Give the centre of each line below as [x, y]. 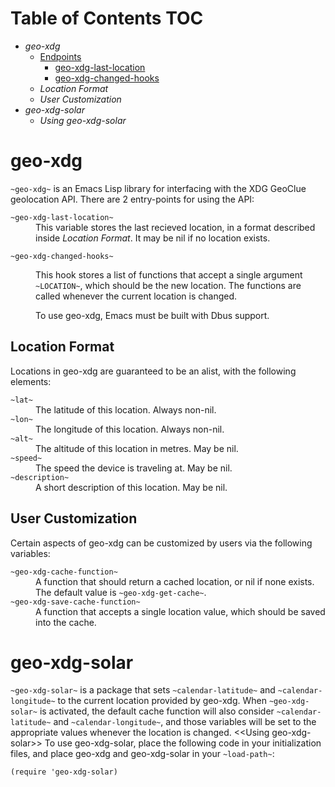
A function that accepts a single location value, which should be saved [180, 611]
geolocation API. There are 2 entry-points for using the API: [132, 199]
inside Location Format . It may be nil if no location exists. [153, 238]
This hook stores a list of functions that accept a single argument [169, 274]
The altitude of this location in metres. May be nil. [137, 448]
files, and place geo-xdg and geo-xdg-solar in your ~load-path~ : [142, 754]
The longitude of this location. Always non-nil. [130, 429]
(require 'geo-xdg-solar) [64, 772]
